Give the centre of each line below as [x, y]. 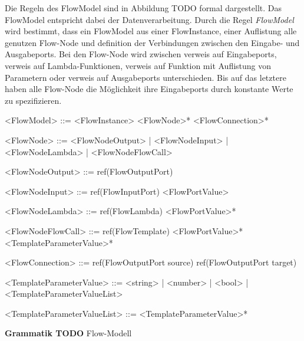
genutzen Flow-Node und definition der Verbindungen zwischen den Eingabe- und [152, 42]
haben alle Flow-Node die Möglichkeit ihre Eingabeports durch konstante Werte [149, 89]
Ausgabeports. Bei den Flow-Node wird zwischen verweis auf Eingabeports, [141, 54]
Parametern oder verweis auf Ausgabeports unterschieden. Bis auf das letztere [146, 77]
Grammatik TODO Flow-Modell [68, 333]
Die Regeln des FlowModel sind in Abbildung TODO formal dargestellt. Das [143, 8]
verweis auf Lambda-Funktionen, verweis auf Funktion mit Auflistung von [138, 65]
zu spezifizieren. [33, 100]
